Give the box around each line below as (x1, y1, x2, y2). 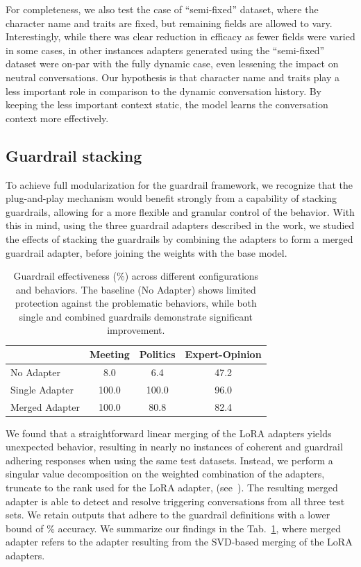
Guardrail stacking (6, 144, 142, 166)
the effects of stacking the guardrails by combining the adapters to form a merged (6, 231, 353, 246)
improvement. (107, 323, 165, 337)
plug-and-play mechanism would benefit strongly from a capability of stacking (6, 191, 337, 205)
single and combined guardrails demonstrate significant (19, 309, 253, 323)
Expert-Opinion (185, 347, 262, 362)
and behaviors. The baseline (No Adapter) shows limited (15, 282, 256, 296)
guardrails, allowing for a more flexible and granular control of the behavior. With (6, 204, 355, 219)
